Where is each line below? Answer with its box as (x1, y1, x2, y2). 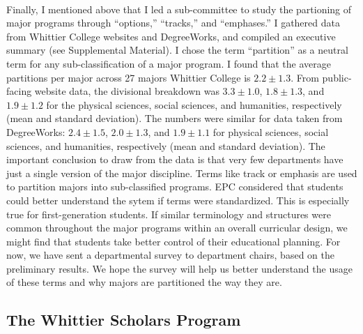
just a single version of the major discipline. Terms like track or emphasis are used (6, 165, 357, 180)
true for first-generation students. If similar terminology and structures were (6, 206, 331, 221)
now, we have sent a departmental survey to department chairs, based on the (6, 248, 334, 262)
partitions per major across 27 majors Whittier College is (6, 70, 251, 84)
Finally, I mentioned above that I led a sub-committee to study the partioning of (6, 1, 352, 16)
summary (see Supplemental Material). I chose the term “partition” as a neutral (6, 43, 348, 57)
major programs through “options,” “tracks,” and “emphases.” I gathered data (6, 15, 340, 30)
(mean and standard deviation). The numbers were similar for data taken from (6, 111, 343, 126)
